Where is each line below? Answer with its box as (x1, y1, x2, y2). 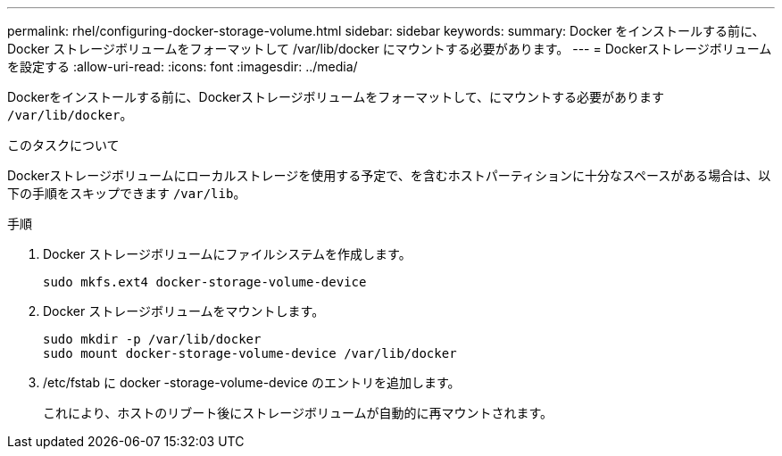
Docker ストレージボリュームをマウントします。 (43, 303, 325, 319)
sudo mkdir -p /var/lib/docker (43, 332, 262, 346)
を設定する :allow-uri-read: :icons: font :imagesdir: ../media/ (7, 59, 358, 74)
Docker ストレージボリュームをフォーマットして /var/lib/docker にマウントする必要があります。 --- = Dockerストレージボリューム (7, 41, 772, 56)
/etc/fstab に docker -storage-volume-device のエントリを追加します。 (43, 375, 461, 390)
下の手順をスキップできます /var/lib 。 (7, 186, 246, 201)
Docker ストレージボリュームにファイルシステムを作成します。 (43, 246, 412, 261)
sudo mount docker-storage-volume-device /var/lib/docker (43, 346, 457, 361)
